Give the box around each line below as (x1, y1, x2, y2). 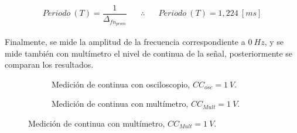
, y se (264, 35, 284, 47)
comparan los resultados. (5, 58, 94, 71)
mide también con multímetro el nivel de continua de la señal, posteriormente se (5, 47, 293, 59)
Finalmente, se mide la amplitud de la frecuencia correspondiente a (5, 35, 245, 47)
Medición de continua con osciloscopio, (52, 78, 190, 90)
